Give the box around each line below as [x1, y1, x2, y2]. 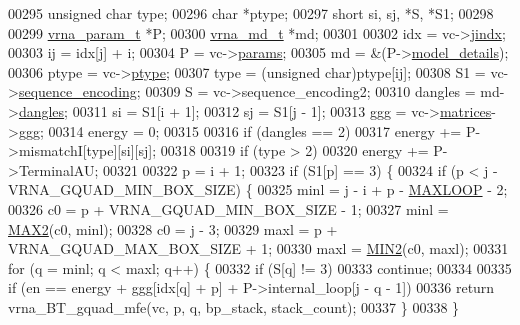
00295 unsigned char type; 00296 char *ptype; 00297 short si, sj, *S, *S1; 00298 [8, 3, 494, 23]
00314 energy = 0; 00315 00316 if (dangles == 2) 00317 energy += [48, 120, 462, 141]
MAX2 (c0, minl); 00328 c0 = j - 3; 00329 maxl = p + [8, 218, 338, 239]
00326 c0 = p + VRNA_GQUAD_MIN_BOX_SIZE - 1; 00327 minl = [8, 198, 449, 219]
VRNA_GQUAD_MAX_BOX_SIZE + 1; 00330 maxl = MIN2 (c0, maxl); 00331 [8, 238, 509, 259]
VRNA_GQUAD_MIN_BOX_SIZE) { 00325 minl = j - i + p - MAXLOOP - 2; [8, 179, 508, 200]
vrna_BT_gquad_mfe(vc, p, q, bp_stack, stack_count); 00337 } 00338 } [8, 296, 460, 317]
